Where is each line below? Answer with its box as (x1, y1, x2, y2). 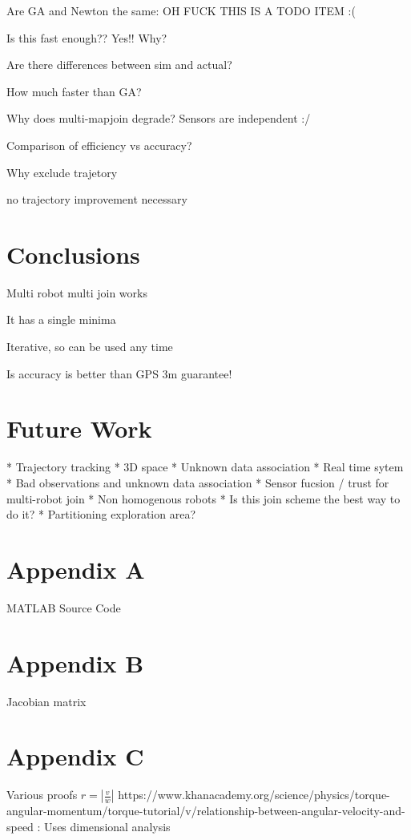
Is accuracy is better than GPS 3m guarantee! (6, 365, 232, 382)
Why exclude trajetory (6, 164, 118, 180)
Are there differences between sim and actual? (6, 56, 232, 73)
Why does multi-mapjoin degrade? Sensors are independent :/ (6, 110, 311, 127)
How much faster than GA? (6, 83, 142, 99)
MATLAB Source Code (6, 599, 121, 616)
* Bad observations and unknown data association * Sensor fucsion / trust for (6, 474, 389, 491)
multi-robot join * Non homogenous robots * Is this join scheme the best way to (6, 490, 401, 507)
